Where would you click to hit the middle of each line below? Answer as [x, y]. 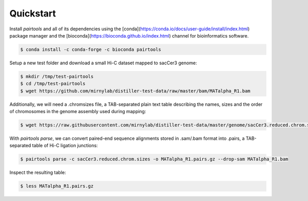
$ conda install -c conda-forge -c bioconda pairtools [91, 49]
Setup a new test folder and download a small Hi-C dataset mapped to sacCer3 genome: [103, 63]
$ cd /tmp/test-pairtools [53, 84]
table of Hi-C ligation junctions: [65, 145]
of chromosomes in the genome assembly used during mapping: [78, 112]
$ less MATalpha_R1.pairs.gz [57, 186]
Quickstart [33, 13]
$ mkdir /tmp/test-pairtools [57, 76]
